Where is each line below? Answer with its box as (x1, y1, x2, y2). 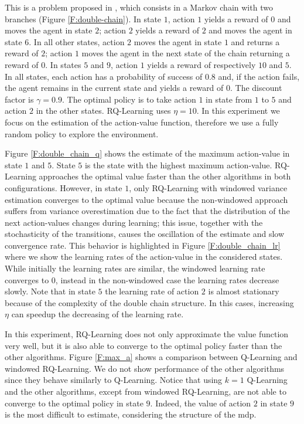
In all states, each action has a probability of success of (5, 70, 203, 82)
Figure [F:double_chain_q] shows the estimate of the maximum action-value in (5, 147, 290, 160)
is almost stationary (208, 285, 279, 297)
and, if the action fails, (218, 70, 300, 82)
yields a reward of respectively (147, 58, 256, 70)
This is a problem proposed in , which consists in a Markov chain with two (5, 1, 273, 13)
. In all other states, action (29, 35, 125, 48)
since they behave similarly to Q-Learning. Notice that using (5, 374, 223, 386)
